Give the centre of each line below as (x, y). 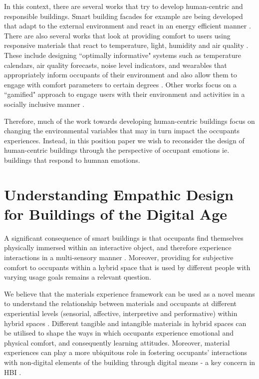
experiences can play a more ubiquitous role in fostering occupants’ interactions (126, 352)
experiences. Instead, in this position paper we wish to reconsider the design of (124, 140)
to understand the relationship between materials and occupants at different (120, 303)
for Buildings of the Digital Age (116, 213)
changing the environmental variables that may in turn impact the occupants (122, 131)
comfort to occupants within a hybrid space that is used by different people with (127, 267)
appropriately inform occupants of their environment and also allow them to (121, 75)
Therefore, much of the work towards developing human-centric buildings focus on (129, 121)
